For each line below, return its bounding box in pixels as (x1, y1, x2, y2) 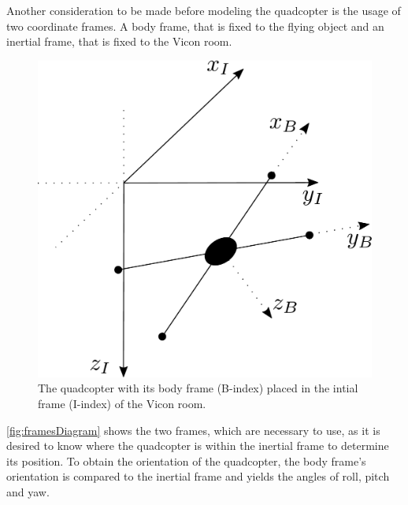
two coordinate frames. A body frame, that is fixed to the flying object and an (6, 17, 384, 34)
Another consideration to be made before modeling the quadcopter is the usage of (6, 2, 401, 18)
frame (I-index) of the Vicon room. (38, 395, 206, 412)
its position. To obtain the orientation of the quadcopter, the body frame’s (6, 452, 366, 469)
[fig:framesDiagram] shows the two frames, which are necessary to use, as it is (6, 421, 380, 438)
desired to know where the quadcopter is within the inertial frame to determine (6, 437, 389, 454)
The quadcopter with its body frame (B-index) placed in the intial (38, 380, 358, 396)
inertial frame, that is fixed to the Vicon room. (6, 33, 232, 50)
